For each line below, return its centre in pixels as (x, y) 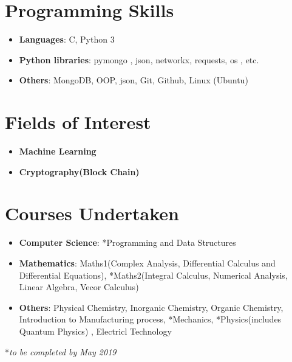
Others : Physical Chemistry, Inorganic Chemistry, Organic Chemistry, (151, 307)
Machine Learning (58, 151)
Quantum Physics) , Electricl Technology (95, 331)
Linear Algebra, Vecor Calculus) (79, 287)
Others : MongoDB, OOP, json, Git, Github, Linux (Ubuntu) (134, 80)
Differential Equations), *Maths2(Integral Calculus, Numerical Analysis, (153, 275)
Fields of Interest (78, 122)
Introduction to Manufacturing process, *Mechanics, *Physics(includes (150, 319)
